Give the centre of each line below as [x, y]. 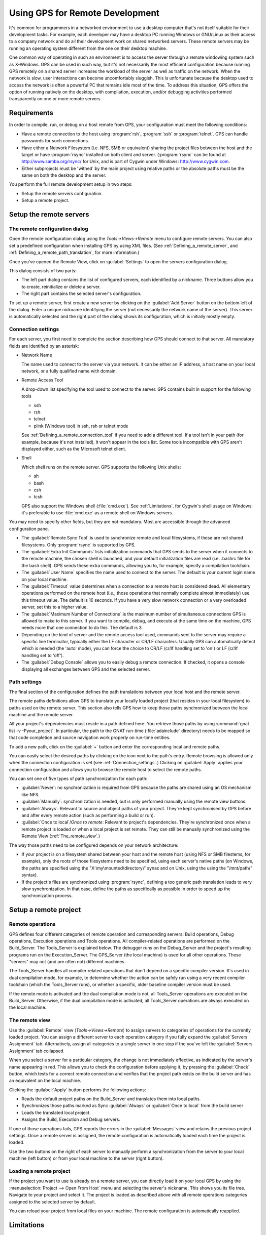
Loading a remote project [40, 1171]
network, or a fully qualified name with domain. [69, 371]
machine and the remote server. [41, 714]
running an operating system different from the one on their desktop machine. [88, 48]
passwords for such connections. [55, 141]
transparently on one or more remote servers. [55, 99]
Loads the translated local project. [56, 1112]
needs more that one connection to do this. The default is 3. [82, 628]
